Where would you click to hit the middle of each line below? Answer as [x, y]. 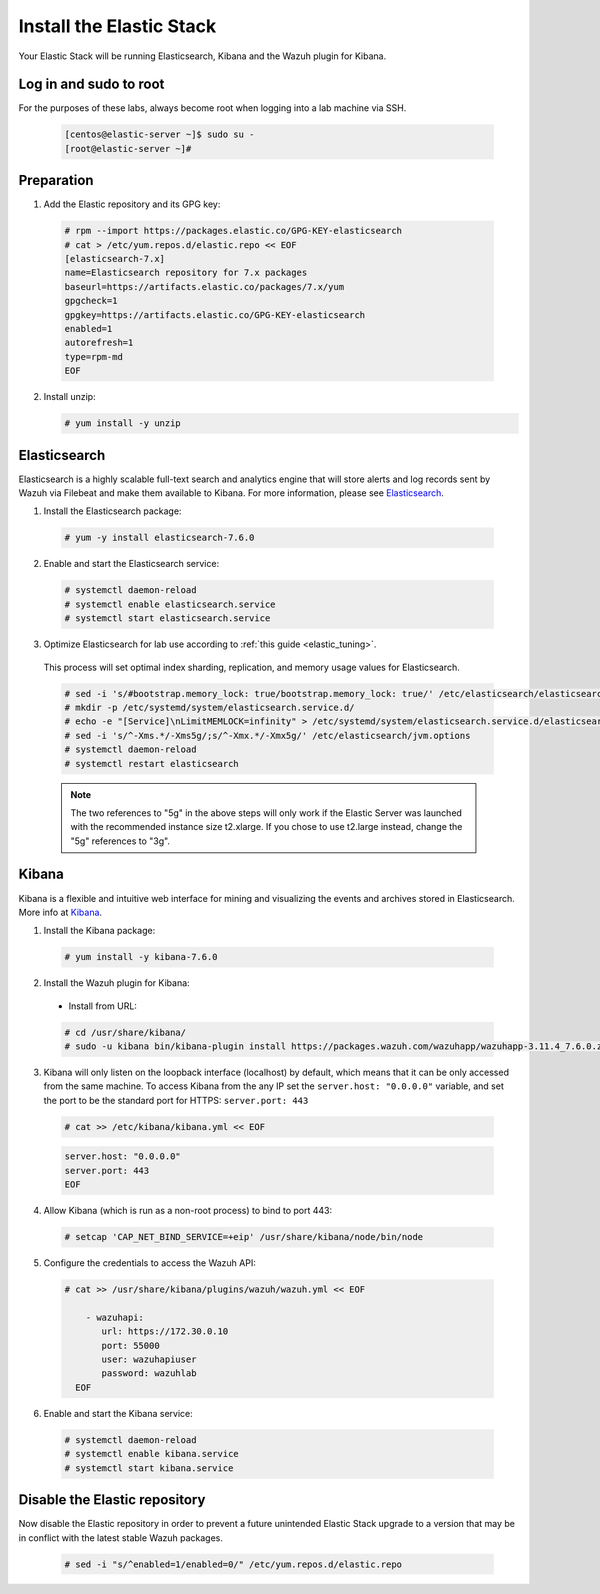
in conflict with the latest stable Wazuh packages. [121, 1537]
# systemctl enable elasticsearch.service [170, 604]
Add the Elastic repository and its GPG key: [132, 204]
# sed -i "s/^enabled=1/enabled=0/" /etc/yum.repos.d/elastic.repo [233, 1564]
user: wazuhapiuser [149, 1359]
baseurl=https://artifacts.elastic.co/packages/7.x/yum [204, 286]
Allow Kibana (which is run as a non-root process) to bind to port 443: [188, 1211]
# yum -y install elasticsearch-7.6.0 [159, 538]
